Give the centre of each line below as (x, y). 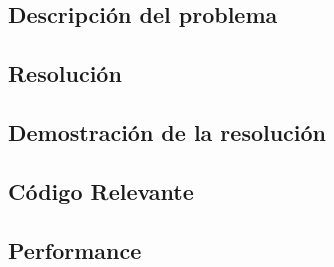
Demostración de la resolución (167, 131)
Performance (75, 249)
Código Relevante (101, 190)
